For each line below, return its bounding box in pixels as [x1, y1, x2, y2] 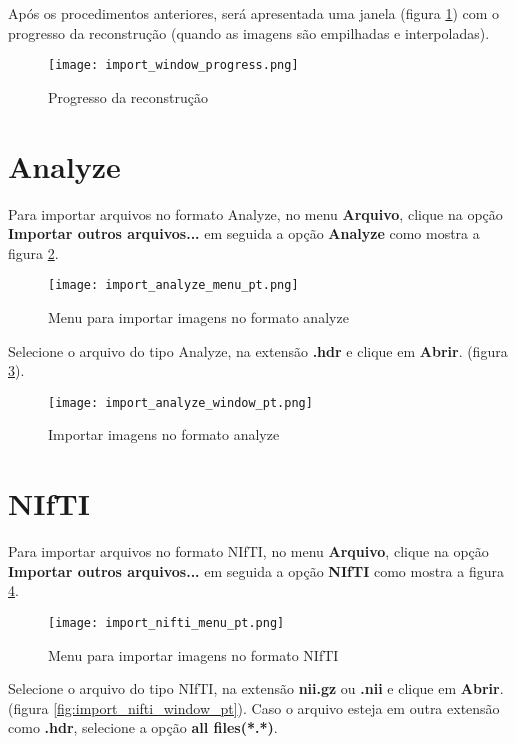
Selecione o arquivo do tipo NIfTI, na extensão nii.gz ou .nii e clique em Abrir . [8, 678, 504, 699]
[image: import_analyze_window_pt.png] [48, 395, 313, 410]
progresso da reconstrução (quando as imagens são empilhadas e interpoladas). [8, 22, 490, 43]
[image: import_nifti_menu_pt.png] [48, 615, 285, 630]
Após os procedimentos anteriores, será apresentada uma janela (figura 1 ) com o [8, 3, 500, 23]
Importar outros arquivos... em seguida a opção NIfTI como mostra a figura [8, 560, 504, 581]
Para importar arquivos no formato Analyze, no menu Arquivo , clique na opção [8, 203, 503, 224]
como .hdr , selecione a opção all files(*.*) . [8, 717, 278, 738]
